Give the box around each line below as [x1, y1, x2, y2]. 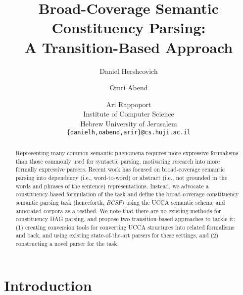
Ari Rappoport [106, 99, 151, 109]
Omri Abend [109, 82, 148, 93]
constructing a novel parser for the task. [15, 239, 119, 248]
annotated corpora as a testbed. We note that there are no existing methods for [15, 206, 221, 215]
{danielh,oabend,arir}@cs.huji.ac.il [66, 129, 191, 136]
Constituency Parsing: [51, 17, 206, 38]
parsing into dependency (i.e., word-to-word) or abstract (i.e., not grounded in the [15, 173, 228, 181]
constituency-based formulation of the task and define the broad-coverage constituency [15, 190, 239, 198]
